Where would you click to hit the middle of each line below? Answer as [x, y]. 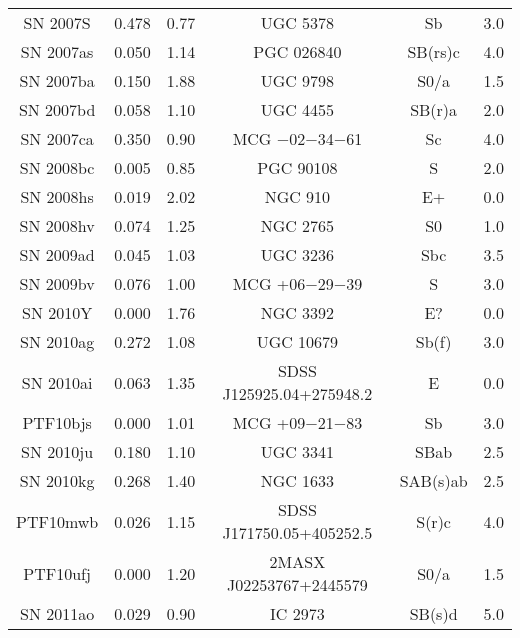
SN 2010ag [57, 341]
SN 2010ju [57, 451]
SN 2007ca [57, 138]
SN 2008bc [57, 167]
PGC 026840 [297, 51]
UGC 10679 [297, 341]
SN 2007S [57, 22]
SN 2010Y [57, 312]
